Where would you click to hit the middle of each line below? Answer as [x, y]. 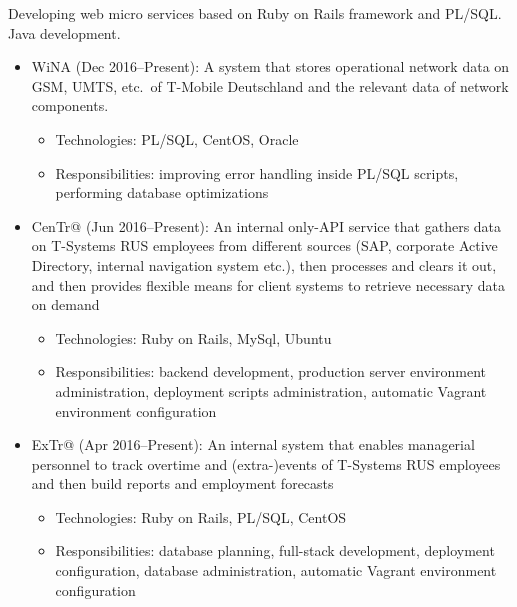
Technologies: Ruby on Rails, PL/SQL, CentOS [201, 516]
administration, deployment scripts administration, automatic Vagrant [271, 390]
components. [70, 105]
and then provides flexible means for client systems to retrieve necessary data [268, 284]
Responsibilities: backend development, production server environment [270, 371]
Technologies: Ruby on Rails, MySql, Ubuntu [193, 337]
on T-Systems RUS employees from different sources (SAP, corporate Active [264, 245]
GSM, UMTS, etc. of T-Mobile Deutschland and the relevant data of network [270, 85]
